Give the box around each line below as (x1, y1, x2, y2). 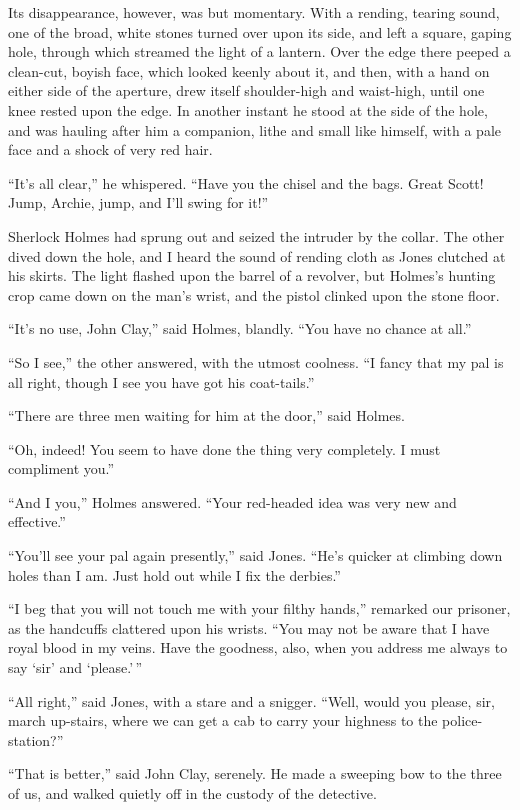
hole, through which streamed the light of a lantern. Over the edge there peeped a (8, 41, 511, 62)
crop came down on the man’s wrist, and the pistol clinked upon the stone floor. (8, 284, 500, 305)
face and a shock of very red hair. (8, 139, 213, 160)
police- (442, 710, 483, 731)
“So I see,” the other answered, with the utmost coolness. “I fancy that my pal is (8, 351, 504, 372)
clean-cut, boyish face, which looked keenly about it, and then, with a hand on (8, 60, 490, 81)
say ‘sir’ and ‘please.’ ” (8, 657, 143, 678)
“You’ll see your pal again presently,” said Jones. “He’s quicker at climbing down (8, 545, 503, 566)
